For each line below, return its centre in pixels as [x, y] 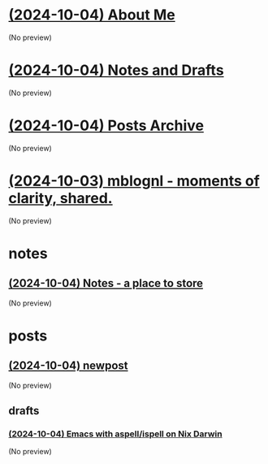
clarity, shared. [61, 198]
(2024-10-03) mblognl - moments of [134, 181]
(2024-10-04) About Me [92, 15]
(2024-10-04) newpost [68, 366]
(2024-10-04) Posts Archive [106, 126]
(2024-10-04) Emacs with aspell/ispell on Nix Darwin [115, 434]
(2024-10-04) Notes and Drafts [117, 70]
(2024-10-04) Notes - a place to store [106, 283]
